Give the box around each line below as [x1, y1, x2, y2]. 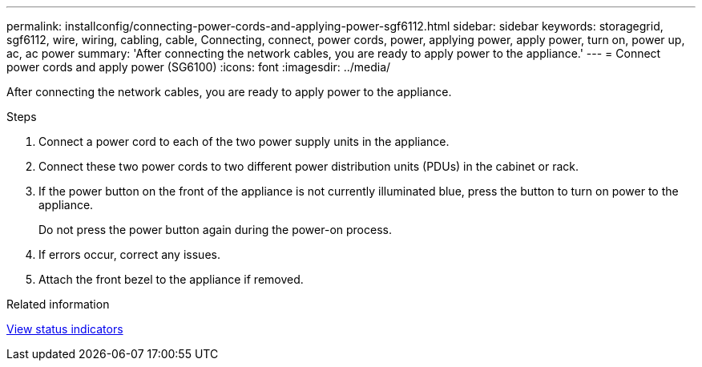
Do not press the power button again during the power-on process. [38, 223, 392, 236]
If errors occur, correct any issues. [38, 248, 220, 261]
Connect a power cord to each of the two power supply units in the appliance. [38, 135, 450, 148]
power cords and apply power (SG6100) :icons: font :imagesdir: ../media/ [6, 60, 391, 74]
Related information [6, 297, 110, 311]
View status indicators [6, 322, 123, 336]
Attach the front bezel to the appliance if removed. [38, 272, 304, 286]
